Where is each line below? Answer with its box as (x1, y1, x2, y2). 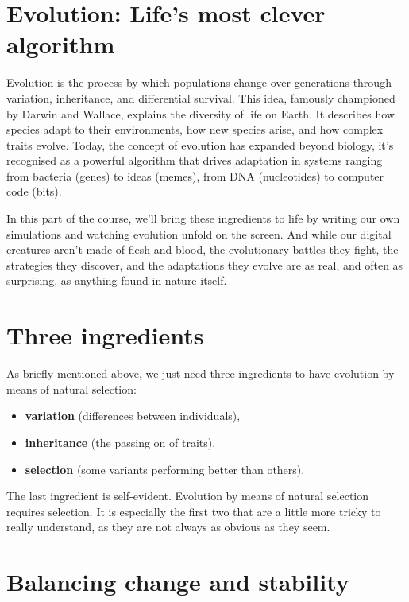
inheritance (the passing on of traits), (25, 433, 216, 450)
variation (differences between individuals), (25, 407, 241, 424)
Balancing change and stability (6, 565, 349, 598)
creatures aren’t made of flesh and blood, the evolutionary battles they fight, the (6, 241, 399, 258)
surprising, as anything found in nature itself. (6, 272, 227, 289)
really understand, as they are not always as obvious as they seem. (6, 518, 330, 535)
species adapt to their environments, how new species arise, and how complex (6, 121, 384, 138)
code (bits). (6, 183, 62, 200)
